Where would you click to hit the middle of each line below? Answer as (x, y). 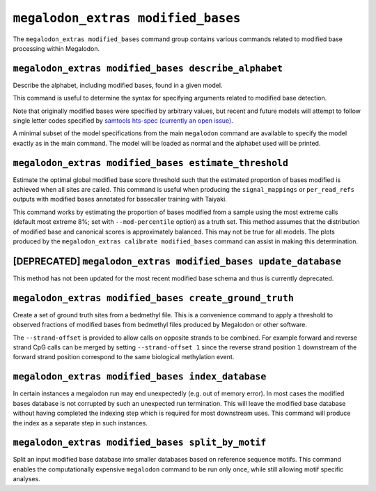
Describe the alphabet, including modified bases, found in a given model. (118, 85)
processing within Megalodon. (56, 48)
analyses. (27, 479)
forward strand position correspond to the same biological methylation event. (124, 357)
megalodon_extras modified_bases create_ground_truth (153, 298)
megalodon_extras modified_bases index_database (140, 377)
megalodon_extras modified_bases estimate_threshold (151, 163)
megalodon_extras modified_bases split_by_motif (140, 443)
